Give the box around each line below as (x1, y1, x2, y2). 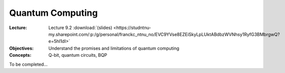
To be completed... (9, 61, 48, 67)
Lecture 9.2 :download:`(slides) (48, 25, 112, 31)
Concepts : (9, 52, 32, 58)
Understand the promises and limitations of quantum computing (48, 45, 180, 51)
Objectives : (9, 45, 34, 51)
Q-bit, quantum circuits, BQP (48, 52, 107, 58)
